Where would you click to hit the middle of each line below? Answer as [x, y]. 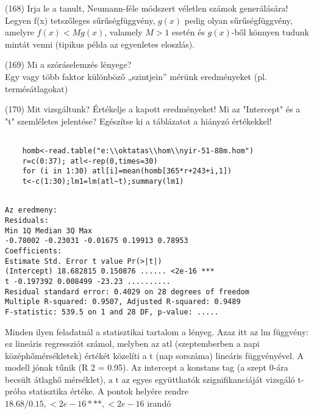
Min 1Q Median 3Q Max [49, 231]
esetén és [188, 32]
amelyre [20, 32]
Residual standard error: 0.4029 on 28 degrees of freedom [127, 292]
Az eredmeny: [31, 210]
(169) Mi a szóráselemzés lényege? [68, 64]
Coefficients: [34, 251]
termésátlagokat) [37, 88]
